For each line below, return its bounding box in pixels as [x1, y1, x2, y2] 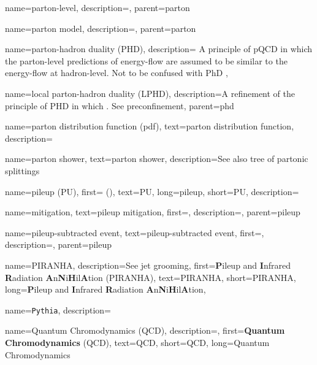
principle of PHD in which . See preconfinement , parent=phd [5, 99, 234, 112]
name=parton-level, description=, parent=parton [5, 1, 190, 13]
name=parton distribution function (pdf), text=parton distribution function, [5, 120, 294, 133]
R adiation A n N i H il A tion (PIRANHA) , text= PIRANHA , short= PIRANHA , [5, 271, 296, 283]
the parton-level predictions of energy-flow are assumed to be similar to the [5, 54, 288, 67]
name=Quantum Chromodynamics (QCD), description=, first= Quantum [5, 324, 285, 337]
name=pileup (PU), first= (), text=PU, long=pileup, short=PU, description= [5, 185, 299, 198]
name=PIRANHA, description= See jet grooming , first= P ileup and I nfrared [5, 258, 291, 271]
